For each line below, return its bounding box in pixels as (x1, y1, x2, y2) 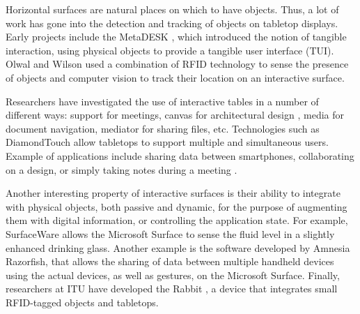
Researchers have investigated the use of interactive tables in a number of (6, 94, 319, 108)
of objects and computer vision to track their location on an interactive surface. (6, 70, 345, 84)
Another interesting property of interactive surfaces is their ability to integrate (6, 186, 341, 200)
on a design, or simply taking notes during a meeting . (6, 162, 237, 177)
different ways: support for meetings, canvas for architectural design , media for (6, 107, 344, 122)
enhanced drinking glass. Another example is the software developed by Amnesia (6, 240, 350, 255)
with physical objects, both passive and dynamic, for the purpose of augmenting (6, 199, 347, 214)
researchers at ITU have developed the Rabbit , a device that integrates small (6, 281, 338, 296)
